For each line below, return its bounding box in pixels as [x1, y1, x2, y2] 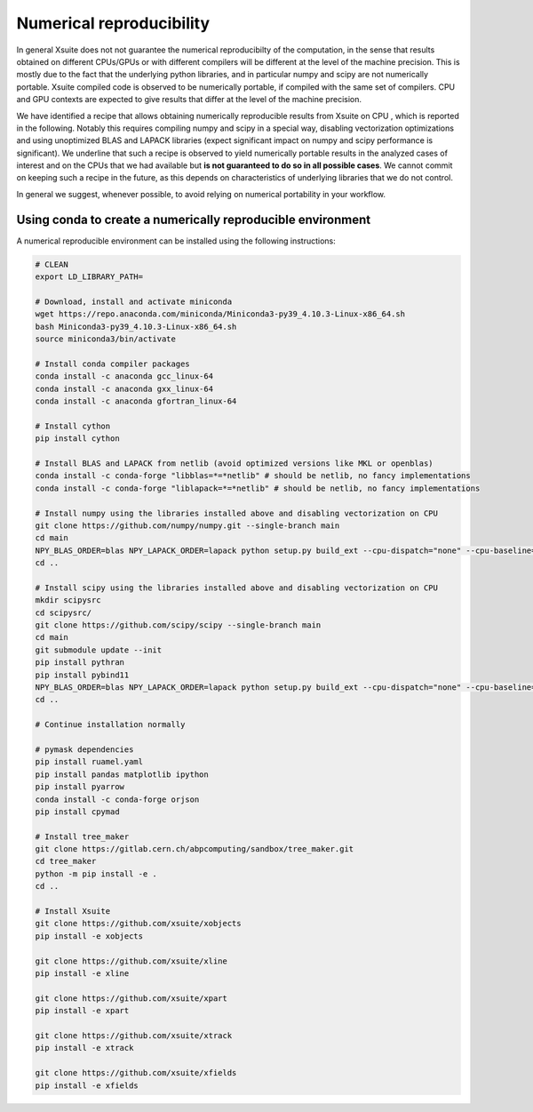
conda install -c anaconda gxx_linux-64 [35, 383, 213, 394]
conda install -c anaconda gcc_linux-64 [35, 372, 213, 381]
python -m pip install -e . [35, 868, 157, 879]
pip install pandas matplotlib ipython [35, 769, 209, 780]
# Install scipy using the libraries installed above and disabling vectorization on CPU [35, 582, 439, 593]
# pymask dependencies [35, 744, 134, 755]
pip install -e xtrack [35, 1043, 134, 1053]
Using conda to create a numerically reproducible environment [16, 212, 371, 227]
